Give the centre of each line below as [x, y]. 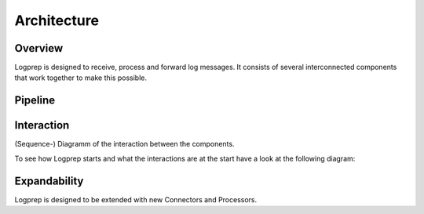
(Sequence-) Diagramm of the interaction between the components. [124, 144]
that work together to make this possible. [81, 78]
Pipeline [35, 101]
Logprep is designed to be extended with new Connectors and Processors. [136, 199]
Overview [39, 48]
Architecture [57, 20]
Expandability [49, 181]
